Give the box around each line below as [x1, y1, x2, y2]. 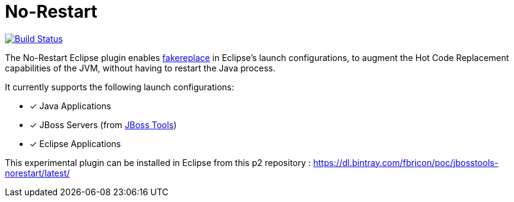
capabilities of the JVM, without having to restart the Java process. [5, 62, 276, 73]
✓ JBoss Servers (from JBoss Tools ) [29, 119, 177, 130]
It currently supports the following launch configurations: [5, 81, 235, 92]
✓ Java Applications [29, 100, 111, 111]
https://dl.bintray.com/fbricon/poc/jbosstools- [313, 157, 499, 168]
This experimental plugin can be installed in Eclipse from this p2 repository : [5, 157, 311, 168]
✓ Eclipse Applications [29, 138, 121, 149]
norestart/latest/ [5, 167, 70, 178]
